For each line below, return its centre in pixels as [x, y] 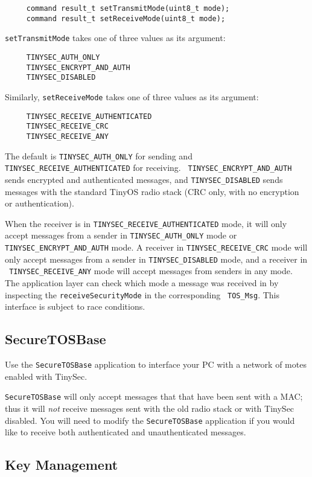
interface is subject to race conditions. [75, 306]
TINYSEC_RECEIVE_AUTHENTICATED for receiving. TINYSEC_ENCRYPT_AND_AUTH [148, 168]
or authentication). [40, 203]
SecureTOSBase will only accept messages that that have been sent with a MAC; [154, 396]
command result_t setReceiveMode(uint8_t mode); [126, 18]
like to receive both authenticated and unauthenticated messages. [126, 432]
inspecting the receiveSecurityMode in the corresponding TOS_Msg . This [142, 294]
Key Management [62, 465]
